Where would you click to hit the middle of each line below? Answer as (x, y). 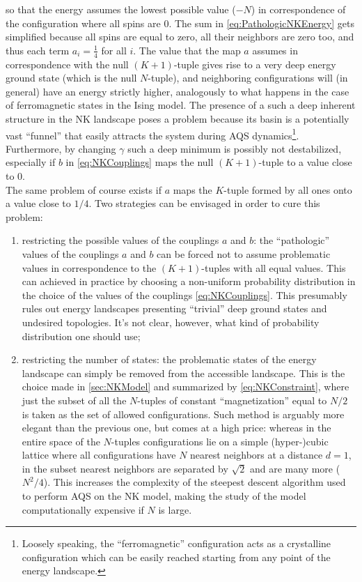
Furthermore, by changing (61, 148)
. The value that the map (187, 50)
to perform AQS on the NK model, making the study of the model (164, 496)
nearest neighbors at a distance (257, 455)
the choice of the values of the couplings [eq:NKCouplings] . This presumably (184, 294)
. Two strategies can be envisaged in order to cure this (204, 203)
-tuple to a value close (305, 162)
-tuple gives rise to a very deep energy (255, 64)
